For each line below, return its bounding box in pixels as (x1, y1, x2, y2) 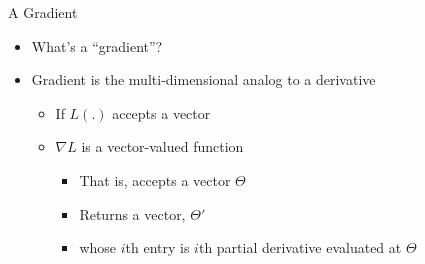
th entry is (125, 237, 190, 258)
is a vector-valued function (81, 136, 244, 157)
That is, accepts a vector (79, 169, 231, 190)
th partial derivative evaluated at (198, 237, 402, 258)
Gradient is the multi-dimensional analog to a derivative (31, 69, 376, 90)
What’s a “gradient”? (31, 35, 163, 56)
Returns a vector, (79, 203, 186, 224)
